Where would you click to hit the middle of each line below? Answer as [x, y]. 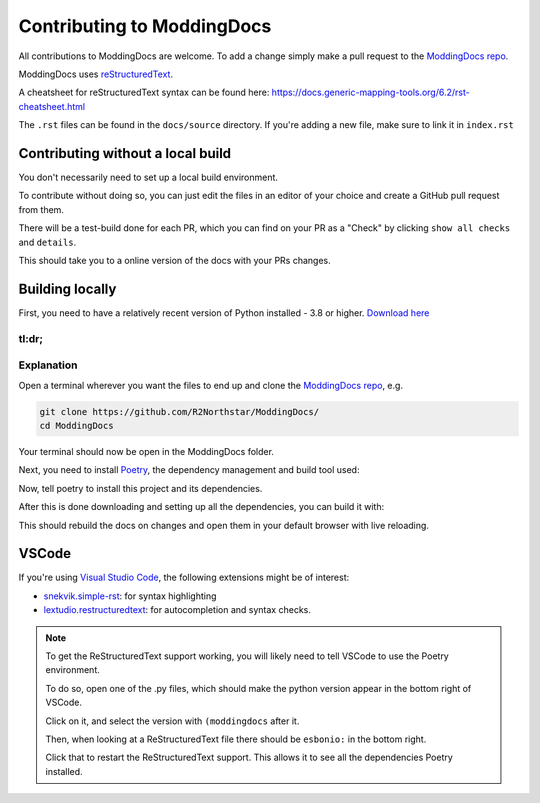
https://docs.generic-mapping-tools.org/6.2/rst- [370, 92]
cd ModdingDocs [76, 425]
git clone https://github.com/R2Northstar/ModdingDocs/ [179, 411]
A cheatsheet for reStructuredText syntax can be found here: [144, 92]
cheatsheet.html [51, 106]
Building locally [67, 288]
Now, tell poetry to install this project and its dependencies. [140, 488]
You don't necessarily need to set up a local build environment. [148, 177]
